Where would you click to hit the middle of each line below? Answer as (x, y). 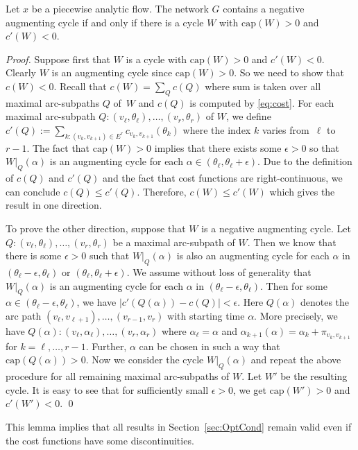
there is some (34, 256)
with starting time (206, 315)
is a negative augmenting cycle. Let (276, 228)
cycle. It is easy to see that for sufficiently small (107, 389)
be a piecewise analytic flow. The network (120, 8)
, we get (250, 389)
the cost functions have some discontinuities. (100, 440)
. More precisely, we (296, 315)
